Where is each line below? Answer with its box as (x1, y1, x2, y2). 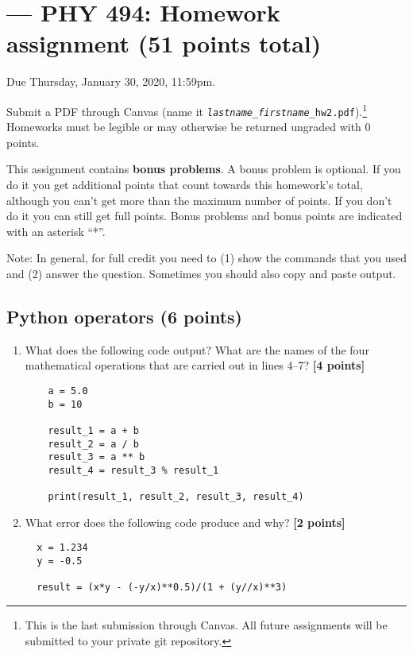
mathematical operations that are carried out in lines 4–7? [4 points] (25, 357, 365, 373)
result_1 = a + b (48, 424, 139, 436)
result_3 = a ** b (48, 451, 145, 463)
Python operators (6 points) (6, 304, 242, 328)
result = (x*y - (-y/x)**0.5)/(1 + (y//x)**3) (37, 582, 288, 594)
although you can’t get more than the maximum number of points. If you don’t (6, 192, 392, 208)
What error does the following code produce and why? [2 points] (25, 513, 345, 530)
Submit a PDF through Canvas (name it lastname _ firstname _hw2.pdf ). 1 (6, 100, 368, 119)
